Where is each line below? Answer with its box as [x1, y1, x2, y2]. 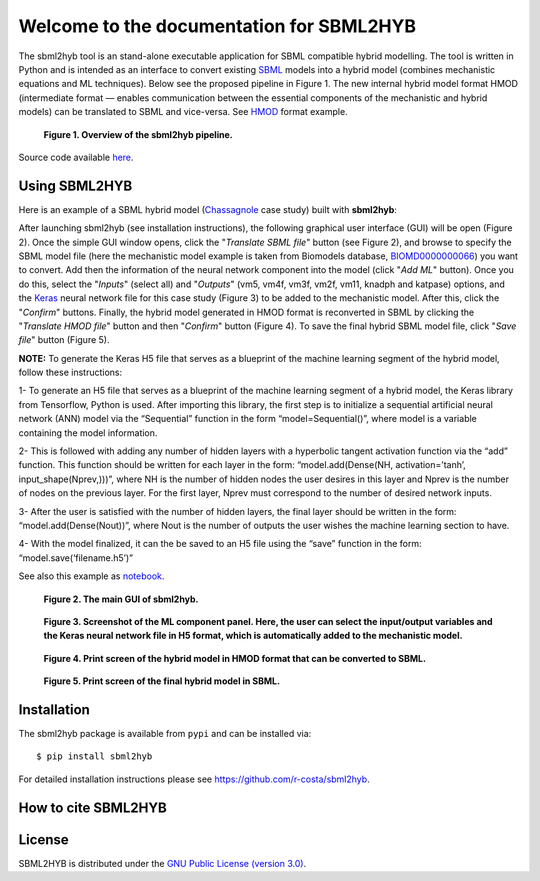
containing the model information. [18, 426, 158, 439]
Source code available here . [18, 151, 134, 163]
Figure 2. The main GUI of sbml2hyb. [43, 593, 199, 605]
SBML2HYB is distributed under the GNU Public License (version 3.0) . [18, 857, 307, 869]
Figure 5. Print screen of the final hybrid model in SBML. [43, 675, 280, 687]
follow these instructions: [18, 366, 123, 379]
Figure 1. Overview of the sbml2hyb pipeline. [43, 128, 234, 140]
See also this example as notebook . [18, 570, 165, 582]
